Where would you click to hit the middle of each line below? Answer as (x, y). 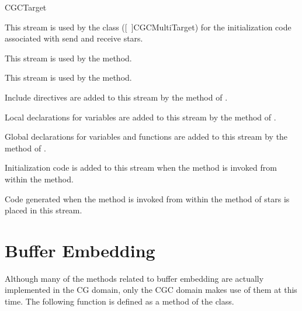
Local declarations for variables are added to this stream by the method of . (140, 117)
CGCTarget (26, 7)
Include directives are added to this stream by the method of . (116, 97)
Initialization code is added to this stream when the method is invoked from (141, 167)
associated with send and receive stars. (74, 38)
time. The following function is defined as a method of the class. (119, 301)
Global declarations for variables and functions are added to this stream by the (146, 137)
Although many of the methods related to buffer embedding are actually (134, 278)
